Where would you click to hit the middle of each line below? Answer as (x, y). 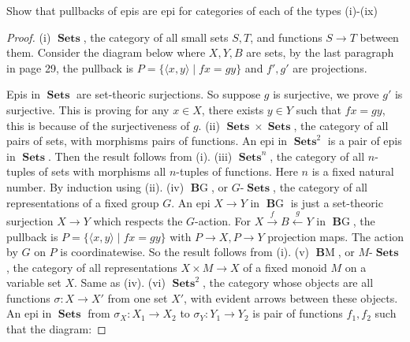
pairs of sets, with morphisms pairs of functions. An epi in (147, 141)
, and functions (286, 37)
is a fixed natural (353, 171)
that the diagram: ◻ (56, 329)
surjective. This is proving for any (88, 109)
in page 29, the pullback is (70, 67)
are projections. (330, 67)
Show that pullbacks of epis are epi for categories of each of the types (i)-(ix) (192, 10)
